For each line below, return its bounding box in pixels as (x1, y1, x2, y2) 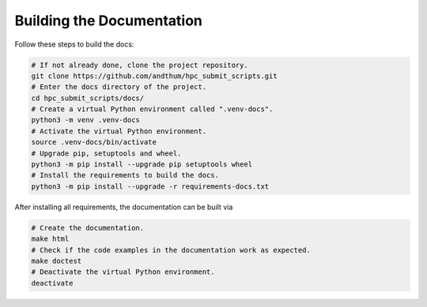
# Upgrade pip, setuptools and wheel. (31, 148, 182, 158)
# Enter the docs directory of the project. (31, 83, 207, 92)
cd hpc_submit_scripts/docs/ (31, 93, 145, 103)
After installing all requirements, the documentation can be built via (14, 202, 233, 212)
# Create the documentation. (31, 223, 145, 232)
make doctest (31, 256, 82, 265)
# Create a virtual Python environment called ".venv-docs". (31, 105, 274, 114)
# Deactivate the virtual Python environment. (31, 268, 215, 276)
